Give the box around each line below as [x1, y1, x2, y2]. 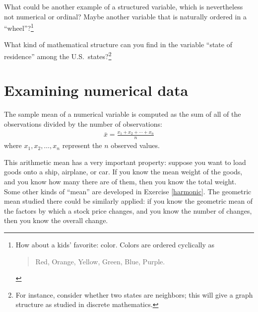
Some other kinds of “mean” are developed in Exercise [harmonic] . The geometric [4, 186, 252, 196]
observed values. [111, 140, 160, 151]
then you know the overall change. [4, 215, 108, 226]
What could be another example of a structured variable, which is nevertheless [4, 1, 243, 11]
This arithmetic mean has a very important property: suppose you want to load [4, 156, 246, 167]
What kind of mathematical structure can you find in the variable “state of [4, 39, 232, 50]
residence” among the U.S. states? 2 [4, 50, 112, 61]
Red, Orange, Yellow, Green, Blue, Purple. [35, 256, 165, 266]
